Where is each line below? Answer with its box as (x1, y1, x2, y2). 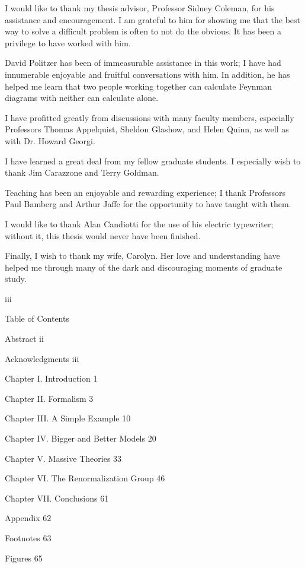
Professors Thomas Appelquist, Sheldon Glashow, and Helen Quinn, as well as (5, 123, 289, 135)
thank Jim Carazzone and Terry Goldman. (5, 166, 159, 179)
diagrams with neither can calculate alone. (5, 91, 159, 104)
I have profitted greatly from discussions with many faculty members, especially (5, 111, 294, 123)
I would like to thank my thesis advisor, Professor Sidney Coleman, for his (5, 2, 275, 14)
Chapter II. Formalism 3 (5, 392, 94, 404)
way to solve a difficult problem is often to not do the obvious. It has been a (5, 25, 281, 37)
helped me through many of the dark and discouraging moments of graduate (5, 261, 282, 273)
